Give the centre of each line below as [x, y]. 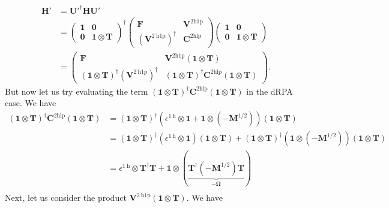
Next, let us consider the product [66, 198]
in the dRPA [270, 91]
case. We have [31, 103]
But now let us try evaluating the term [77, 91]
